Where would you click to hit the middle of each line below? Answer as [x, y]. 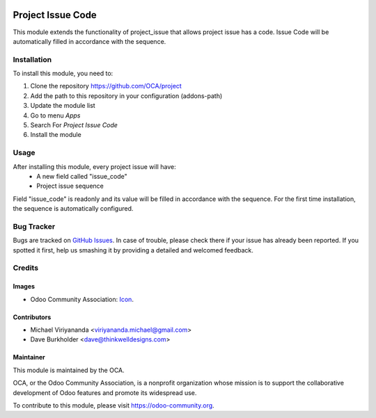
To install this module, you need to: [63, 74]
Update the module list [63, 106]
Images [24, 287]
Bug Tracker [34, 226]
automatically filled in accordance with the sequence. [89, 41]
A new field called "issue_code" [82, 176]
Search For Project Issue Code [74, 125]
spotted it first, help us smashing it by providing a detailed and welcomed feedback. [133, 250]
